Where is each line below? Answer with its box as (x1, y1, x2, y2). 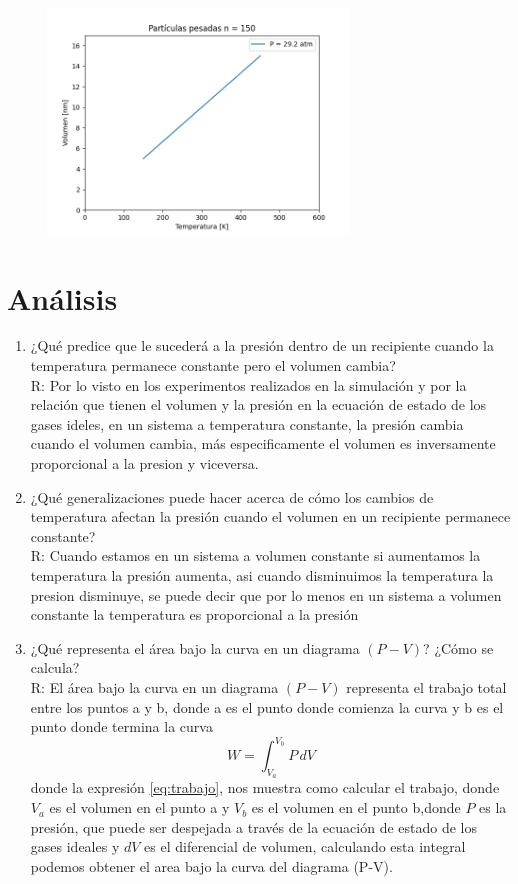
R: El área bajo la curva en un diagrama (30, 676, 279, 697)
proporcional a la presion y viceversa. (30, 453, 259, 474)
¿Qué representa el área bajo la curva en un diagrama (30, 637, 360, 658)
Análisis (7, 277, 118, 318)
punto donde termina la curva (30, 716, 213, 737)
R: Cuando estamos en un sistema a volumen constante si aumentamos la (30, 545, 481, 566)
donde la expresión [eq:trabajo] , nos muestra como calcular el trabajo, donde (30, 777, 500, 798)
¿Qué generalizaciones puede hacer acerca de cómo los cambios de (30, 486, 434, 507)
